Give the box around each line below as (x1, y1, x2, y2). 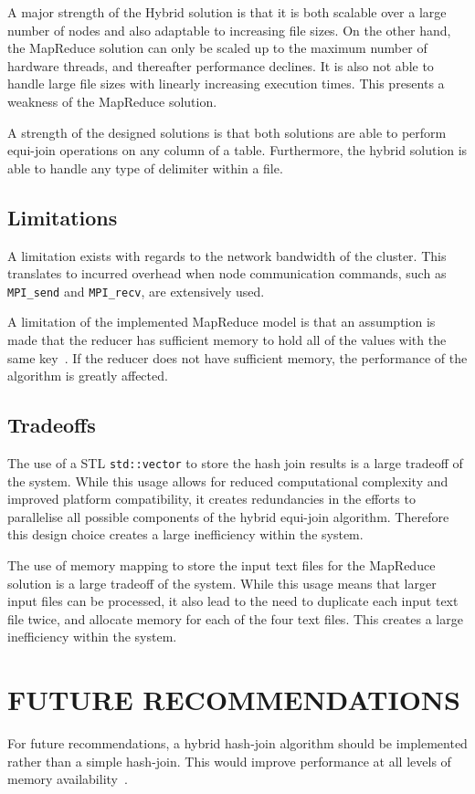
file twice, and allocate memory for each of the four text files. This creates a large (7, 609, 463, 628)
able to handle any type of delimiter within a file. (7, 158, 283, 177)
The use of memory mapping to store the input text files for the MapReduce (7, 556, 436, 574)
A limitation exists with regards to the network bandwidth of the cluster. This (7, 246, 447, 265)
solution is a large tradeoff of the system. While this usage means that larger (7, 573, 437, 592)
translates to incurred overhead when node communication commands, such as (7, 264, 447, 283)
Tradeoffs (7, 411, 96, 439)
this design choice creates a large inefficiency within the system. (7, 525, 364, 544)
